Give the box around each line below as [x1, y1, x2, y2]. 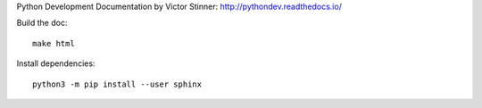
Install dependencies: [16, 58, 96, 69]
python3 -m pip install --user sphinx [32, 79, 203, 89]
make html [32, 38, 75, 48]
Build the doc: [16, 18, 68, 29]
